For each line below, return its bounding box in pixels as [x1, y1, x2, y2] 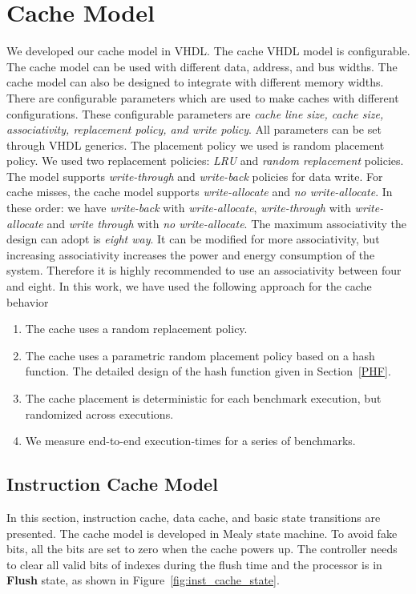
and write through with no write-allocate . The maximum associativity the [46, 215, 406, 231]
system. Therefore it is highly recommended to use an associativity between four [6, 262, 402, 279]
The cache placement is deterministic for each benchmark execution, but [25, 390, 382, 406]
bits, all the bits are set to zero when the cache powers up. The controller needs [6, 540, 398, 557]
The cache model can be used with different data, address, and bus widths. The [6, 58, 398, 74]
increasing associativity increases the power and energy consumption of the [6, 246, 375, 263]
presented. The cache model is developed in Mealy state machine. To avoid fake [6, 524, 398, 541]
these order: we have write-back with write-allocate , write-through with [6, 199, 351, 216]
